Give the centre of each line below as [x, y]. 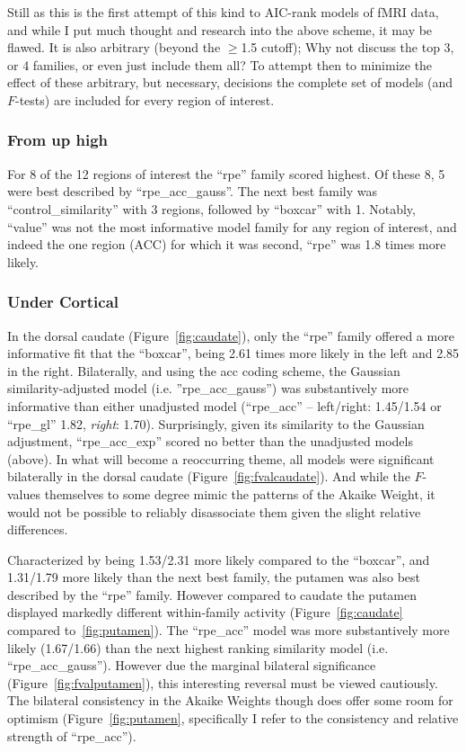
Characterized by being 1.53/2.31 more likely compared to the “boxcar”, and [219, 559]
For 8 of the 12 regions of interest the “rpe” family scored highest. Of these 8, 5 [226, 173]
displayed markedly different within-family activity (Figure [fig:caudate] [205, 612]
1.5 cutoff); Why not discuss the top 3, [347, 47]
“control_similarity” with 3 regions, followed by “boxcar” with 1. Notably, [211, 208]
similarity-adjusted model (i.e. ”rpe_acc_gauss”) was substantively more [208, 388]
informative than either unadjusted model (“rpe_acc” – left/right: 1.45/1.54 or [224, 405]
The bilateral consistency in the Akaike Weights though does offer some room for [230, 700]
